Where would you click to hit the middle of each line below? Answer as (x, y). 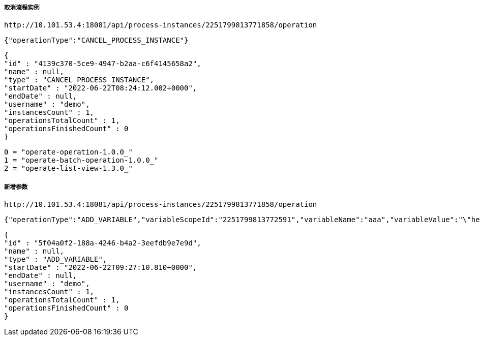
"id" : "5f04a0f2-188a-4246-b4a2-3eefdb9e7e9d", (103, 243)
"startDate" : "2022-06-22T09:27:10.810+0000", (101, 268)
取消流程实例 (22, 8)
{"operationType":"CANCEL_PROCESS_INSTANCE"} (96, 40)
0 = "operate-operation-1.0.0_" (68, 152)
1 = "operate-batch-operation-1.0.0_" (81, 160)
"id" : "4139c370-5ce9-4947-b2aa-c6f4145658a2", (103, 64)
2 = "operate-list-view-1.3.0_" (68, 168)
